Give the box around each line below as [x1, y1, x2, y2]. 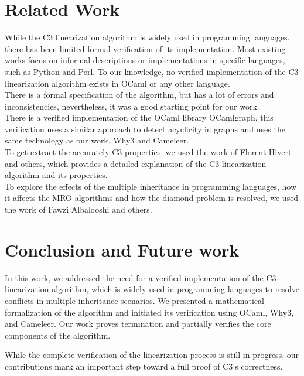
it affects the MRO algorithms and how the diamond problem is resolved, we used [5, 192, 299, 204]
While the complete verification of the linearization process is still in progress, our [5, 348, 299, 361]
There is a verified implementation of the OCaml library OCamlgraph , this [5, 111, 274, 124]
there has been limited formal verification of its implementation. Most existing [5, 42, 286, 54]
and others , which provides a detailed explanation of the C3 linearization [5, 157, 267, 169]
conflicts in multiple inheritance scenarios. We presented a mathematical [5, 294, 264, 306]
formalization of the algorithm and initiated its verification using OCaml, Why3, [5, 306, 294, 318]
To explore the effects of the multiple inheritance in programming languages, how [5, 180, 297, 192]
